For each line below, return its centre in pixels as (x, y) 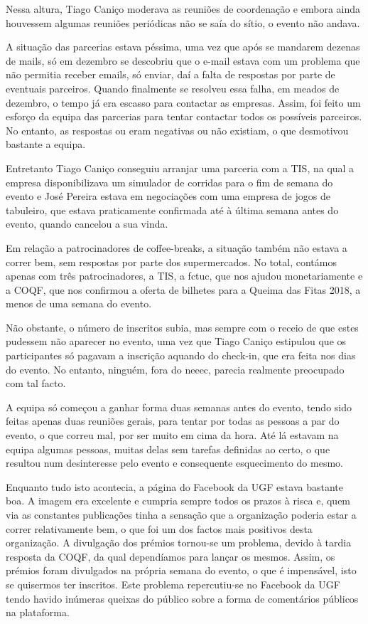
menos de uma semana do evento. (79, 303)
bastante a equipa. (46, 144)
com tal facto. (36, 383)
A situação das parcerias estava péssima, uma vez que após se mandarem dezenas (183, 47)
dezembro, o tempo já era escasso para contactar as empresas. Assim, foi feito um (183, 102)
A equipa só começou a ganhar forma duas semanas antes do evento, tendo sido (179, 407)
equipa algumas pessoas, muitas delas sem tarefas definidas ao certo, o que (168, 449)
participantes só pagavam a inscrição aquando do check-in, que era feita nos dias (181, 355)
